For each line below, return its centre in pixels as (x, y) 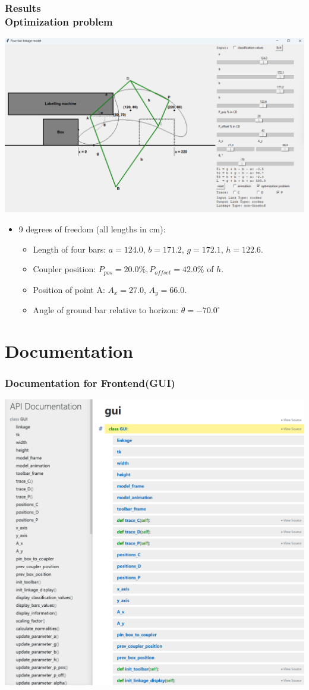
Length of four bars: (70, 249)
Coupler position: (64, 269)
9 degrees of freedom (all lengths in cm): (92, 229)
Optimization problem (59, 21)
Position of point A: (69, 289)
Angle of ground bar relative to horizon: (106, 310)
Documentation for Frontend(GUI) (90, 383)
